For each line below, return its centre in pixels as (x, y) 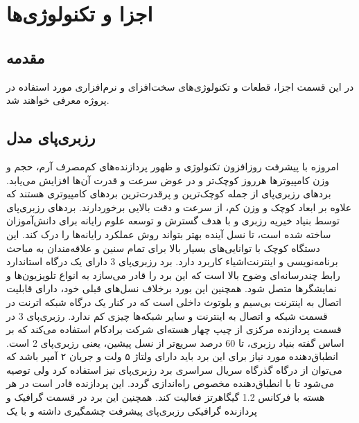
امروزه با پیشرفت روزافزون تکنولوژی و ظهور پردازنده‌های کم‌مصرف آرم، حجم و (173, 166)
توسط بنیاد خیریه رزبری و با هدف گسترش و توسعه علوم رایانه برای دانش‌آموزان (173, 220)
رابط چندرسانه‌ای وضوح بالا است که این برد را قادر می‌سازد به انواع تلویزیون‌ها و (173, 274)
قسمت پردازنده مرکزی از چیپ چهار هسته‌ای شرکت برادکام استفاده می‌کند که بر (174, 329)
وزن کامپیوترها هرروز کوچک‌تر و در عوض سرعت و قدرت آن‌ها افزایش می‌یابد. (168, 180)
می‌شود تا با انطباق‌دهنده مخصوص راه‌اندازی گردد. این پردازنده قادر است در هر (170, 383)
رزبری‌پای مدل (51, 137)
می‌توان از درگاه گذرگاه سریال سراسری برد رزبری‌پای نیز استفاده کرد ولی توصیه (174, 369)
